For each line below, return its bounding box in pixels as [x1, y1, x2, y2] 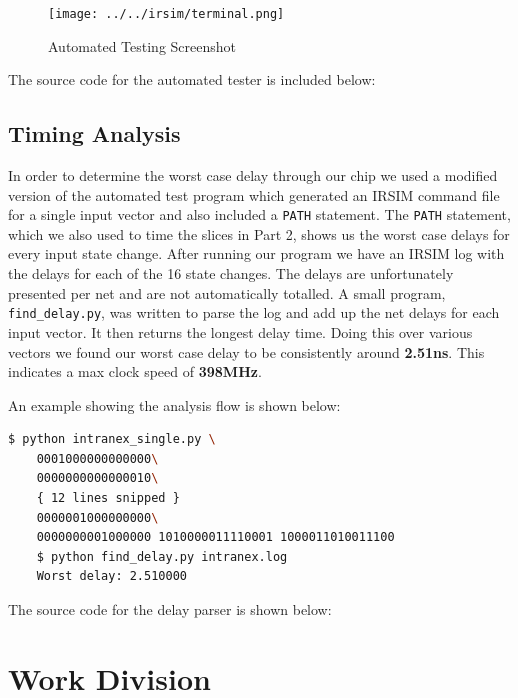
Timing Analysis [8, 118, 181, 149]
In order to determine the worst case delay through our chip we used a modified [8, 165, 498, 186]
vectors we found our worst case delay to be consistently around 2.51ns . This [8, 341, 485, 362]
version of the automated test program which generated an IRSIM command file [8, 184, 500, 205]
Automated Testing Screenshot [48, 35, 237, 56]
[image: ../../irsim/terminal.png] [48, 7, 285, 21]
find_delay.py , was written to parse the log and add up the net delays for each [8, 302, 500, 323]
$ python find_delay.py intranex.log [36, 549, 288, 564]
